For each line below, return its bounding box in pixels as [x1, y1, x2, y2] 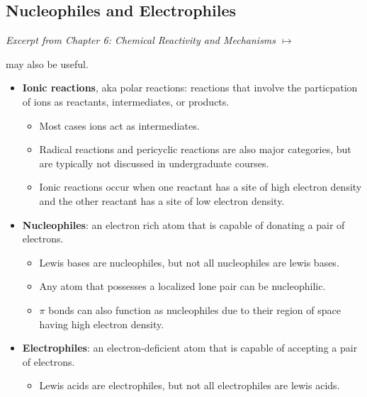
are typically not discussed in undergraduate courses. [39, 155, 269, 170]
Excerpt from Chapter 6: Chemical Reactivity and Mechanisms [6, 33, 276, 47]
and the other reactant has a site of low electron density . [39, 193, 285, 208]
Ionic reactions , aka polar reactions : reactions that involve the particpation [22, 80, 358, 95]
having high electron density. [39, 316, 164, 331]
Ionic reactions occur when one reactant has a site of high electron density [39, 179, 362, 194]
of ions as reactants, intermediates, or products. [22, 94, 230, 108]
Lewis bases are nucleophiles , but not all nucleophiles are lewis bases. [39, 255, 339, 269]
